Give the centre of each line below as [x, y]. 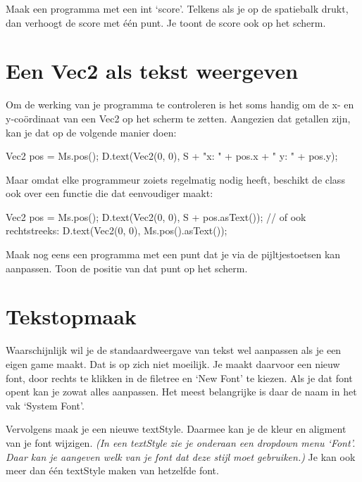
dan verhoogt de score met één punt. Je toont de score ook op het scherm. [166, 22]
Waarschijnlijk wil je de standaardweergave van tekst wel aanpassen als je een [174, 350]
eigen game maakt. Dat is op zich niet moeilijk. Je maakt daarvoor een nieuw [173, 363]
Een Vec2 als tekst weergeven [152, 71]
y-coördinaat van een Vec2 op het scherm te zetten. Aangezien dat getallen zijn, [178, 118]
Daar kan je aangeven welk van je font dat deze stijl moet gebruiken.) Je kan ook [181, 456]
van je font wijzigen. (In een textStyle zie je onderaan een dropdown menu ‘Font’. [181, 442]
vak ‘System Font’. [45, 405]
